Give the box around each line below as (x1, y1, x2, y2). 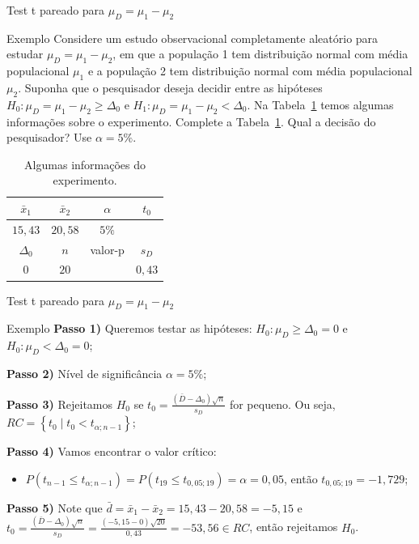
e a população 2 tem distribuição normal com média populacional (87, 62, 413, 79)
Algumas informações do (24, 155, 146, 172)
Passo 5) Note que (6, 499, 103, 516)
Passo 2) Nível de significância (6, 364, 163, 381)
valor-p (90, 240, 125, 257)
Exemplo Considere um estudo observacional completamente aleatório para (6, 29, 379, 46)
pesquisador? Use (6, 129, 92, 146)
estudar (6, 45, 44, 62)
